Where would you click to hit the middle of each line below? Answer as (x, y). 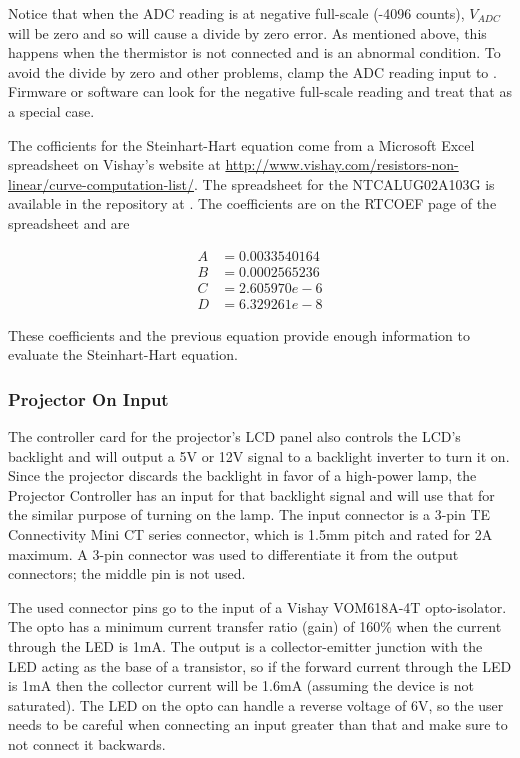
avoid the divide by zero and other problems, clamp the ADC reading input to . (252, 71)
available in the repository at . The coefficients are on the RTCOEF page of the (252, 203)
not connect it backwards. (87, 743)
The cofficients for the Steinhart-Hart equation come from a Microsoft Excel (241, 144)
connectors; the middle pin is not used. (127, 573)
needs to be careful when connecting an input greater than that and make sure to (258, 724)
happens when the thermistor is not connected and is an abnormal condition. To (254, 52)
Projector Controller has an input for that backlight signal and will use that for (251, 494)
